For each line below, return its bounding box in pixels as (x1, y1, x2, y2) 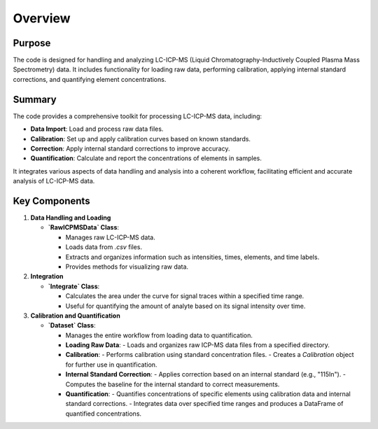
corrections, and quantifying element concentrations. (13, 75, 167, 83)
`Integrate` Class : (48, 282, 100, 290)
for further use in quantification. (65, 360, 157, 369)
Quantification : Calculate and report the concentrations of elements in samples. (30, 154, 262, 162)
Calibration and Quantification (30, 311, 120, 320)
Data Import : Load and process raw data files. (30, 125, 164, 133)
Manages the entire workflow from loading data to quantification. (65, 331, 253, 339)
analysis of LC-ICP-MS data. (13, 177, 95, 185)
